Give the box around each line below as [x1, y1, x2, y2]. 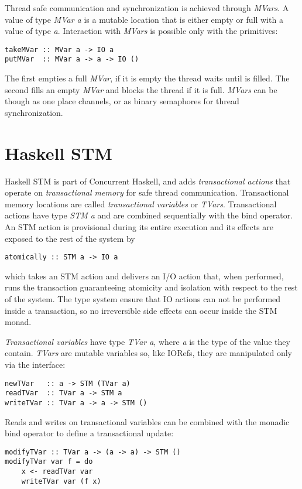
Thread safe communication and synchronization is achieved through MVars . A [5, 2, 289, 13]
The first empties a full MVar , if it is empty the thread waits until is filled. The [5, 72, 290, 84]
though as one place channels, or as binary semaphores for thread [5, 95, 239, 107]
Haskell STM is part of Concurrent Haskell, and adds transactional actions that [5, 175, 291, 187]
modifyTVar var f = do [5, 457, 93, 466]
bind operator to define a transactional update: [5, 427, 174, 439]
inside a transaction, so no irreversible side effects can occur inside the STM [5, 304, 277, 316]
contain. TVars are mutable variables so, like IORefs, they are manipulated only [5, 347, 292, 359]
